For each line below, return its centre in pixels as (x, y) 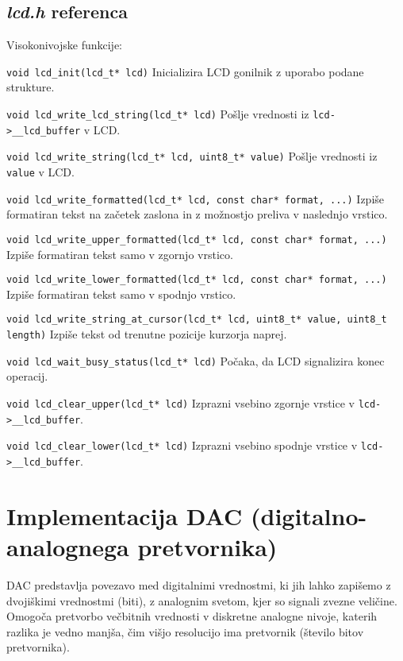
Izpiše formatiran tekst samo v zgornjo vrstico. (120, 254)
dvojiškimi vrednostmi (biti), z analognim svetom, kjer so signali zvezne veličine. (202, 600)
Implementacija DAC (125, 515)
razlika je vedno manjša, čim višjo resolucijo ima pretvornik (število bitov (185, 631)
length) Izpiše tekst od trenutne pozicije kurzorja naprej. (147, 334)
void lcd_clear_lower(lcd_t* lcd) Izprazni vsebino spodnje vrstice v (182, 445)
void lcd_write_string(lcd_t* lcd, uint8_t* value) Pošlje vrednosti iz (192, 156)
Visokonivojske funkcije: (65, 45)
